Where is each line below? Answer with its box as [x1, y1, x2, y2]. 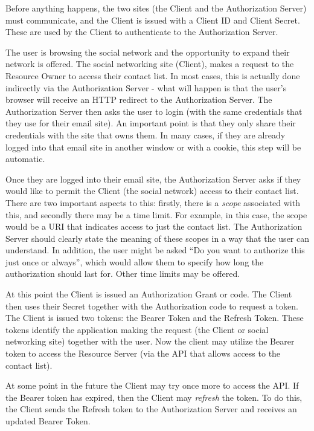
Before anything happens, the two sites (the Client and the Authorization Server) [5, 2, 307, 14]
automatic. [5, 152, 45, 165]
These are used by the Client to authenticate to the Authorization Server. [5, 25, 278, 38]
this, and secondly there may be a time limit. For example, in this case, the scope [5, 208, 307, 221]
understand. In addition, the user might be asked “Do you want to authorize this [5, 244, 305, 256]
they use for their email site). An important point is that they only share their [5, 117, 296, 129]
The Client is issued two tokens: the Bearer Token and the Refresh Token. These [5, 311, 304, 324]
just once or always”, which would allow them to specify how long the [5, 255, 264, 268]
